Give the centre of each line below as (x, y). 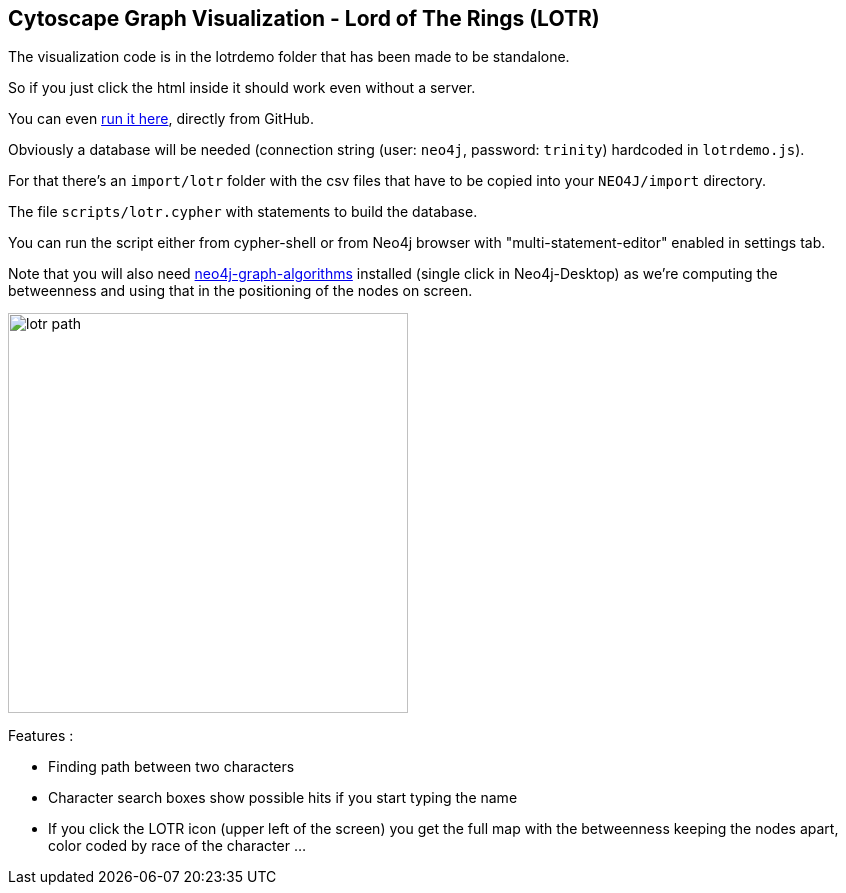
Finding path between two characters (171, 767)
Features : (41, 736)
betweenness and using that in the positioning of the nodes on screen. (240, 291)
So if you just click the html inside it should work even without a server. (242, 88)
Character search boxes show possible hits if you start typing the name (283, 798)
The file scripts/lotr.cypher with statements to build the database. (243, 212)
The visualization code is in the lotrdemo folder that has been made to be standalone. (289, 57)
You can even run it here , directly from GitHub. (161, 119)
